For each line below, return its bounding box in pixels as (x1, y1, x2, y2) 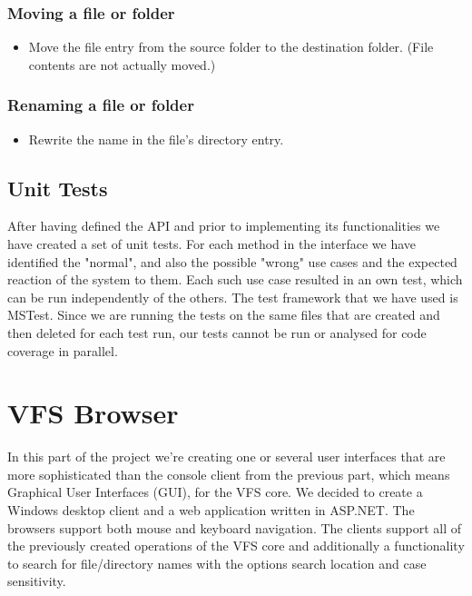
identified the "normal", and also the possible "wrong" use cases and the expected (7, 252, 457, 271)
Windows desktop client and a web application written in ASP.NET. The (7, 501, 415, 520)
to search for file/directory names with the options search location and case (7, 553, 427, 572)
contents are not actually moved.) (28, 55, 216, 74)
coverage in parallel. (7, 341, 118, 360)
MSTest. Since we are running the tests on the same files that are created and (7, 305, 440, 324)
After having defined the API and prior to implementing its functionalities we (7, 216, 440, 235)
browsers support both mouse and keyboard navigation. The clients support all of (7, 518, 462, 537)
